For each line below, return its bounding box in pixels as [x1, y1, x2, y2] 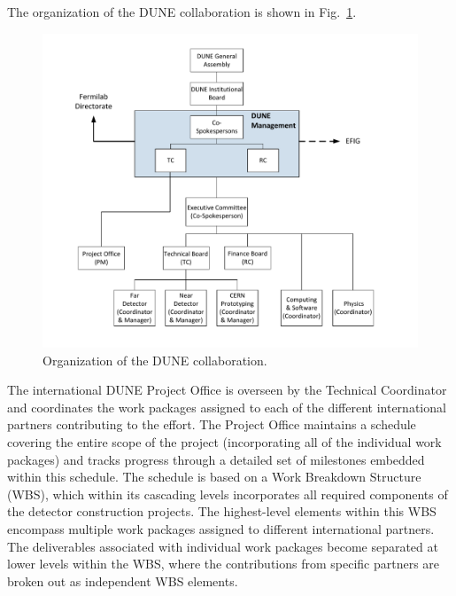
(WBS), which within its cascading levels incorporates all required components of [7, 484, 448, 503]
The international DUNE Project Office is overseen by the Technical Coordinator [7, 380, 447, 399]
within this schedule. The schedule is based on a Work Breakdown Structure [7, 467, 421, 486]
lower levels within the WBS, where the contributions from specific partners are [7, 554, 440, 573]
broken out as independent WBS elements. [7, 571, 238, 590]
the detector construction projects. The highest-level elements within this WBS [7, 502, 437, 521]
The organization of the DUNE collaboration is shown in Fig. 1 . [7, 3, 357, 20]
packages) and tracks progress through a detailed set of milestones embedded [7, 450, 425, 468]
